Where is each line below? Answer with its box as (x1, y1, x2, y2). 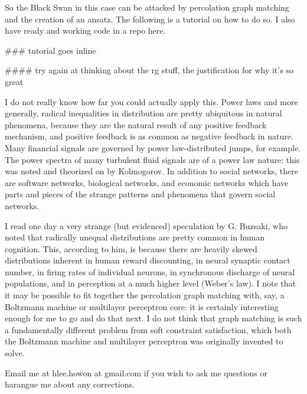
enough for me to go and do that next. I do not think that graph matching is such (5, 312, 302, 324)
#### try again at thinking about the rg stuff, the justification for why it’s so (5, 64, 293, 76)
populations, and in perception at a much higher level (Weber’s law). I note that (5, 277, 296, 289)
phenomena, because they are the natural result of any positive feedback (5, 118, 267, 131)
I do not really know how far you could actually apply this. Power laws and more (5, 95, 298, 108)
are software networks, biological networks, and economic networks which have (5, 176, 289, 188)
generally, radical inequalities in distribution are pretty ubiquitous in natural (5, 107, 282, 119)
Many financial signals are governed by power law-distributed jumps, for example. (5, 141, 301, 154)
